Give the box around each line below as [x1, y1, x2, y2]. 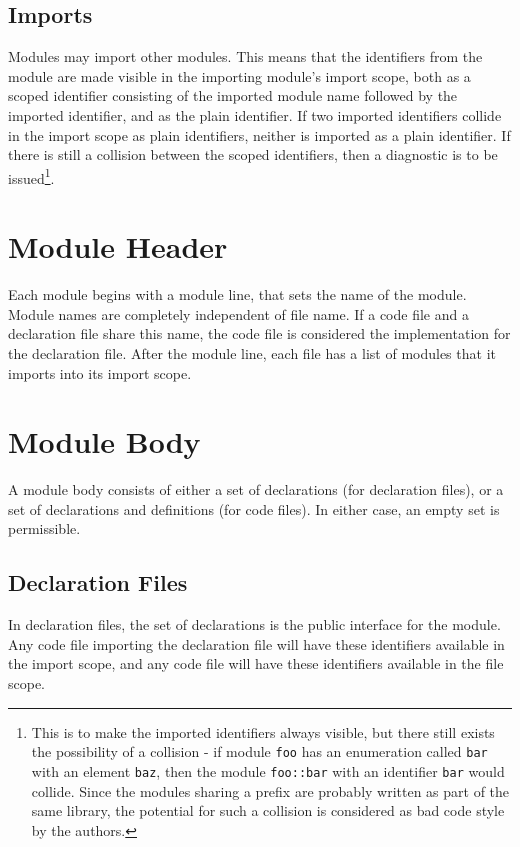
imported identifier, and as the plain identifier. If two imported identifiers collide [8, 104, 502, 125]
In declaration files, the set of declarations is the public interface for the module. [8, 614, 501, 635]
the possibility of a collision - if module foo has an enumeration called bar [31, 741, 488, 762]
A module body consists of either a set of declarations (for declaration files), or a [8, 479, 504, 500]
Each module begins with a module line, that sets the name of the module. [8, 284, 467, 305]
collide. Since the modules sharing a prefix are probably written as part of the [31, 780, 510, 801]
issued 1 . [8, 164, 55, 188]
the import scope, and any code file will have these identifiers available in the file [8, 653, 504, 674]
